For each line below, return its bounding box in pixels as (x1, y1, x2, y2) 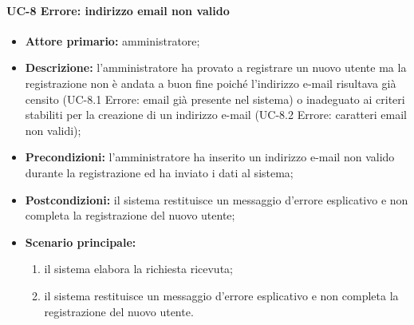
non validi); (25, 121, 81, 138)
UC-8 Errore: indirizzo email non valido (6, 2, 230, 18)
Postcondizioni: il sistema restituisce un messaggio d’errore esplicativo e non (25, 191, 408, 208)
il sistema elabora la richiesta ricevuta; (44, 260, 233, 277)
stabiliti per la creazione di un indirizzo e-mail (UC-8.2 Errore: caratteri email (25, 106, 407, 123)
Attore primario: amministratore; (25, 32, 200, 49)
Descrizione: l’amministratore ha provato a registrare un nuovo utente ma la (25, 59, 407, 76)
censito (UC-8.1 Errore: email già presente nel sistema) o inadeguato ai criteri (25, 90, 405, 107)
